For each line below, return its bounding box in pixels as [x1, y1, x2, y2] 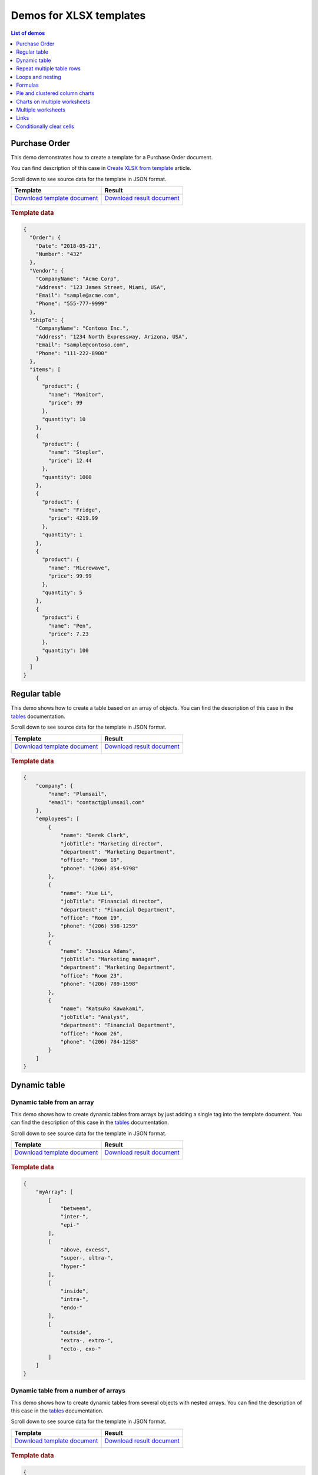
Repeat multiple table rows [16, 65, 81, 72]
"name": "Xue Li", [60, 890, 114, 896]
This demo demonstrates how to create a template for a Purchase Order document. [11, 153, 213, 160]
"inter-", [60, 1213, 89, 1220]
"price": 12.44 [48, 457, 92, 464]
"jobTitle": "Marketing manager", [60, 956, 160, 962]
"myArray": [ [35, 1189, 74, 1195]
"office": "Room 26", [60, 1030, 123, 1037]
